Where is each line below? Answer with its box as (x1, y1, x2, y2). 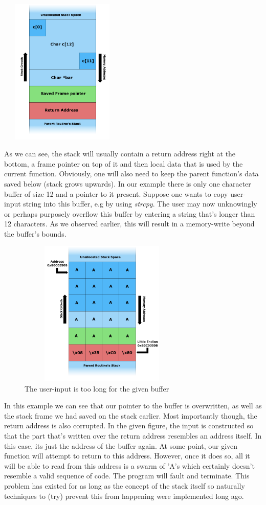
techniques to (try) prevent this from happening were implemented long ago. (4, 490, 244, 501)
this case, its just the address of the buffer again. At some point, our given (4, 440, 238, 451)
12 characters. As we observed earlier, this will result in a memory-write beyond (4, 218, 255, 229)
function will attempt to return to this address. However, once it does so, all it (4, 450, 250, 461)
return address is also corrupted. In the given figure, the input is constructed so (4, 420, 254, 431)
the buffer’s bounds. (4, 228, 66, 239)
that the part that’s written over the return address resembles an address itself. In (4, 430, 262, 441)
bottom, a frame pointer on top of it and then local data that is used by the (4, 158, 243, 169)
